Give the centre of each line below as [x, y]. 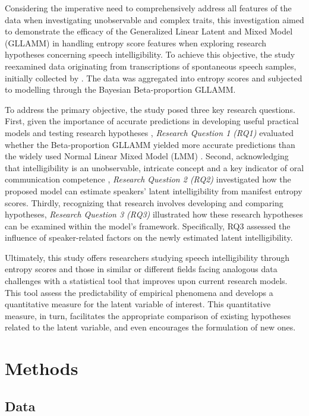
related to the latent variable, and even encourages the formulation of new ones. [150, 327]
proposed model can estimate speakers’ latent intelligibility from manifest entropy [154, 190]
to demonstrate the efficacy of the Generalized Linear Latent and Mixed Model [149, 31]
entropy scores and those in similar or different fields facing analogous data [141, 269]
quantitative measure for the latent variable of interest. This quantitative [138, 304]
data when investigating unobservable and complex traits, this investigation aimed [154, 19]
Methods [42, 368]
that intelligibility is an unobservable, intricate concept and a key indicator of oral [154, 167]
